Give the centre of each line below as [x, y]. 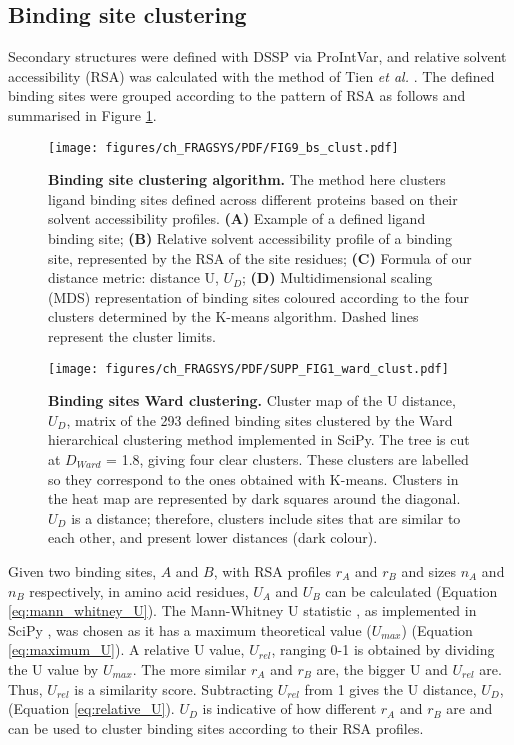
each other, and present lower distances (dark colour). [213, 537]
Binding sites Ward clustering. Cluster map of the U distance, [252, 400]
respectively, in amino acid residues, [139, 590]
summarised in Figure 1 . [82, 114]
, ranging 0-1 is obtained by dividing [383, 649]
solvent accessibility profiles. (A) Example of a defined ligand [237, 218]
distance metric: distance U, [133, 277]
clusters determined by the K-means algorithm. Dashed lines [233, 316]
